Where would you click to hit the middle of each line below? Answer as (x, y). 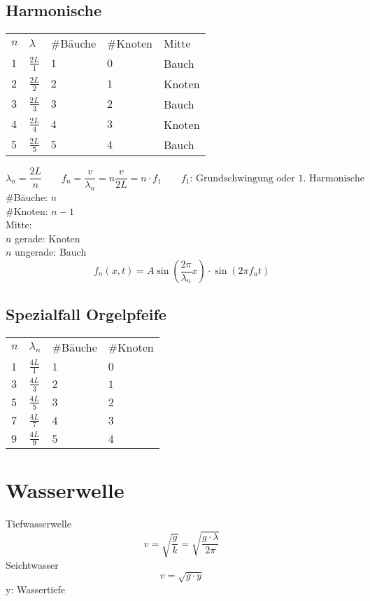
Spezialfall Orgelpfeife (86, 314)
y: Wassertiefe (35, 589)
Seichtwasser (32, 564)
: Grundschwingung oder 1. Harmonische (277, 178)
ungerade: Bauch (51, 252)
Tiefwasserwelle (38, 524)
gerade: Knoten (48, 238)
